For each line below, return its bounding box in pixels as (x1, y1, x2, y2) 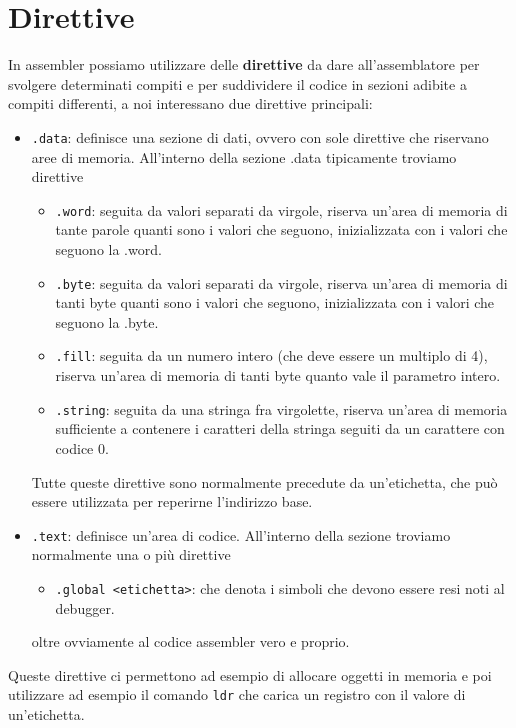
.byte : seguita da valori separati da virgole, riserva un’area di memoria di (55, 272, 508, 293)
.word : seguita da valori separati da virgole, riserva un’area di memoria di (55, 199, 508, 220)
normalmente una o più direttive (31, 544, 231, 565)
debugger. (55, 597, 115, 618)
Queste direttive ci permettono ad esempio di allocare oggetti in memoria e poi (8, 664, 492, 685)
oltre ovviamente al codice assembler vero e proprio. (31, 631, 350, 652)
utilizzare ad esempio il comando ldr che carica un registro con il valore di (8, 684, 466, 705)
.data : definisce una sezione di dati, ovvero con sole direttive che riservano (31, 126, 489, 147)
